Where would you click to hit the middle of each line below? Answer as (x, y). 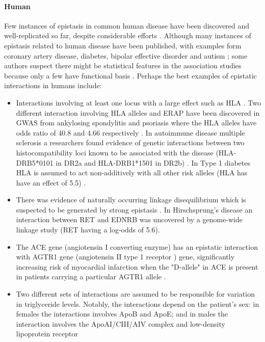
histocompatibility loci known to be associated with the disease (115, 152)
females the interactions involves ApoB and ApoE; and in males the (122, 314)
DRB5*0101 (35, 162)
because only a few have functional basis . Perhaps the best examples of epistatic (130, 75)
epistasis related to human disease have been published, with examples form (123, 45)
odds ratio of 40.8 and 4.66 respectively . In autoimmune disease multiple (130, 132)
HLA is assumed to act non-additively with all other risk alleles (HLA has (132, 173)
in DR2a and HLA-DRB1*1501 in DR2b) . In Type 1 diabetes (153, 162)
